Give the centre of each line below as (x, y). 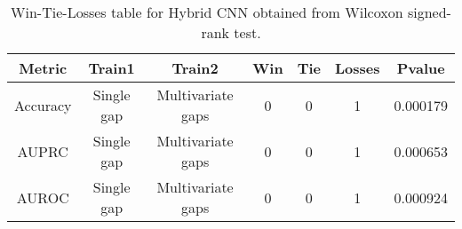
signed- (429, 12)
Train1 (112, 68)
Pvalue (421, 68)
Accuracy (43, 105)
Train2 (195, 68)
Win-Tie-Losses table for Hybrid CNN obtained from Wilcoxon (207, 12)
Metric (43, 68)
